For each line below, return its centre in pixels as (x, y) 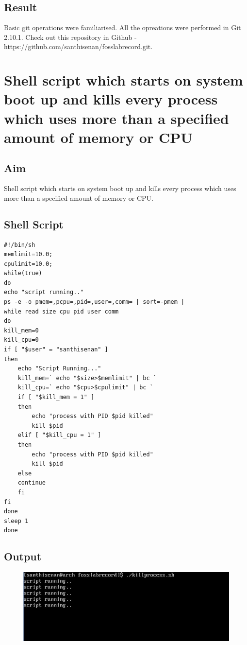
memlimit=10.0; (28, 254)
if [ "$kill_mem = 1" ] (56, 397)
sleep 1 (16, 521)
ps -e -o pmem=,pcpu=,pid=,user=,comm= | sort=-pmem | (94, 302)
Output (23, 556)
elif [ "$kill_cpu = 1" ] (59, 435)
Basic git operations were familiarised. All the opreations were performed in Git (123, 27)
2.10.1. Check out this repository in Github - (70, 37)
